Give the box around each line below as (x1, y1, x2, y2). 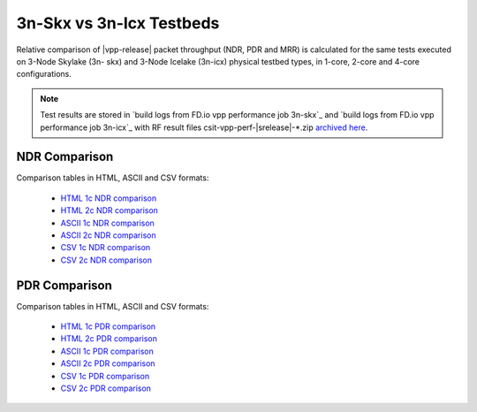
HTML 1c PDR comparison (60, 321, 156, 332)
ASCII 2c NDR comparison (60, 230, 156, 240)
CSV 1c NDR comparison (60, 242, 151, 253)
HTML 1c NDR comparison (60, 193, 157, 203)
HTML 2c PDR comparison (60, 333, 158, 344)
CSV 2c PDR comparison (60, 383, 152, 393)
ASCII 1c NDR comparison (60, 217, 155, 228)
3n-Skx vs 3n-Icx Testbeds (16, 13, 220, 33)
